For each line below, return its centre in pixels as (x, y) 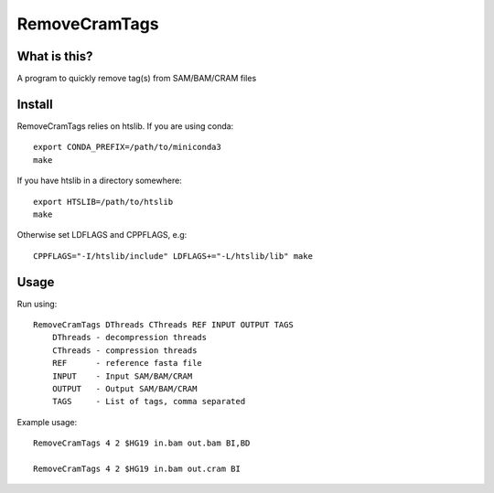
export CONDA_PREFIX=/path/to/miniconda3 (127, 147)
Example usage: (47, 422)
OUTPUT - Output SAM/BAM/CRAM (124, 388)
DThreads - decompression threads (129, 338)
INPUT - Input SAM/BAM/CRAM (122, 376)
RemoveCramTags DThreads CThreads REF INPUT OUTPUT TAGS (164, 325)
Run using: (37, 304)
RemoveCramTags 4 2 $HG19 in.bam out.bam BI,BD (142, 443)
